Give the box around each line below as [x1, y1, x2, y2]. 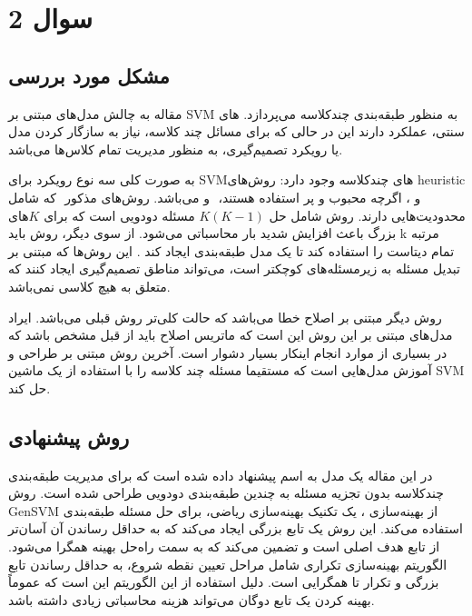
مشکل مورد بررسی [8, 61, 170, 89]
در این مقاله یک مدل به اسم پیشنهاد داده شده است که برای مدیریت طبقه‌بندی [8, 465, 433, 484]
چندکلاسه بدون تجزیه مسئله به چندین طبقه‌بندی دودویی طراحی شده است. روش [8, 483, 444, 502]
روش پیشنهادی [8, 422, 130, 451]
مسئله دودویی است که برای [44, 205, 195, 224]
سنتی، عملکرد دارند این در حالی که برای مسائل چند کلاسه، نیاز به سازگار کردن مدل [8, 122, 465, 141]
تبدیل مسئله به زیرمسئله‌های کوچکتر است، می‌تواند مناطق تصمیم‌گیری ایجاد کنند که [8, 259, 460, 278]
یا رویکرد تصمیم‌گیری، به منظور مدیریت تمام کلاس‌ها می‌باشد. [8, 139, 343, 158]
